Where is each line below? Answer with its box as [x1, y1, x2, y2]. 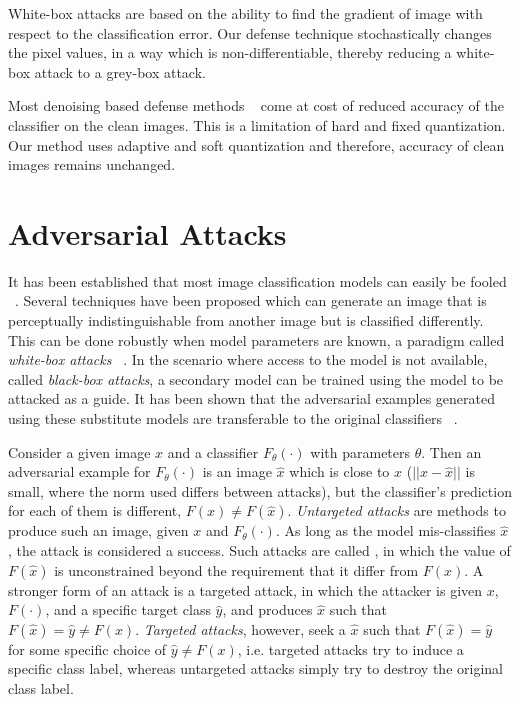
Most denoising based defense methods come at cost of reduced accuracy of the [8, 95, 504, 116]
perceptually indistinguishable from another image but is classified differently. [8, 310, 484, 331]
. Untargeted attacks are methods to [287, 500, 506, 521]
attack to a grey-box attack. [34, 61, 206, 82]
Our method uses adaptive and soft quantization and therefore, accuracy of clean [8, 134, 505, 155]
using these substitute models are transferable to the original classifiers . [8, 408, 458, 429]
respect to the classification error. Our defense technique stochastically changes [8, 22, 492, 43]
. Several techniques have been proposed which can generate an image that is [15, 290, 487, 311]
